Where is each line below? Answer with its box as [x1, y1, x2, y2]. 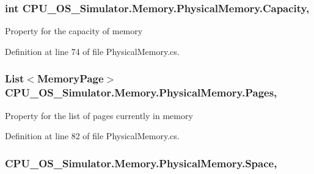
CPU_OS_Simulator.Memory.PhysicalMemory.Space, [5, 155, 277, 170]
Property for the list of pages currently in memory [5, 109, 193, 121]
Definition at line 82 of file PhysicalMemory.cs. [5, 129, 180, 142]
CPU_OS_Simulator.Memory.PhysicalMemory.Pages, [5, 85, 277, 100]
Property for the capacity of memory [5, 24, 143, 37]
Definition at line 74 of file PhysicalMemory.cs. [5, 45, 180, 57]
